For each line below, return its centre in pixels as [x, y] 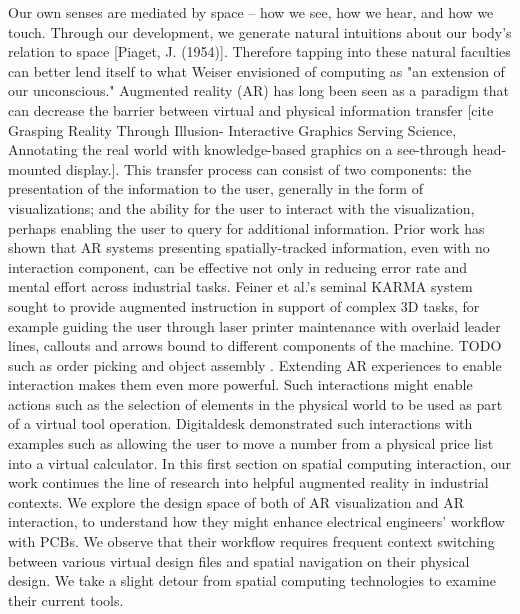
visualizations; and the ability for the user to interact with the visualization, [241, 207]
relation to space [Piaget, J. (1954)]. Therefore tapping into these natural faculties [259, 51]
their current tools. [66, 599]
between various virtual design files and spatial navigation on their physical [239, 560]
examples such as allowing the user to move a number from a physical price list [251, 443]
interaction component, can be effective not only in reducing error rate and [238, 266]
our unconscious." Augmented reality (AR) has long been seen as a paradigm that [258, 90]
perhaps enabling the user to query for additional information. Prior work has [246, 227]
